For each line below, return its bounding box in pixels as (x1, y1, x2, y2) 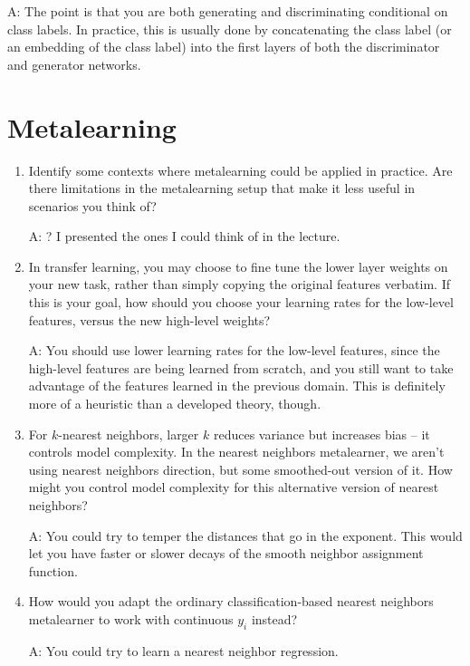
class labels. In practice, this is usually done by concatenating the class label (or (7, 19, 452, 38)
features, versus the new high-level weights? (28, 310, 271, 329)
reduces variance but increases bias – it (213, 424, 430, 443)
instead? (251, 609, 298, 628)
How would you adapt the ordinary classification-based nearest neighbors (28, 592, 434, 611)
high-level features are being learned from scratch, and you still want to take (28, 358, 454, 377)
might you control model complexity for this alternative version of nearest (28, 478, 439, 497)
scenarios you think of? (28, 196, 157, 215)
